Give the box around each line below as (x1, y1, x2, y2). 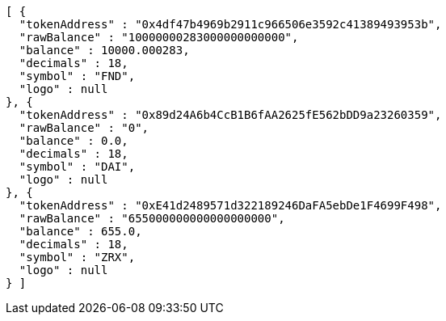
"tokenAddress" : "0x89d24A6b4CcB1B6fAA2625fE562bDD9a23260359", (19, 108, 442, 121)
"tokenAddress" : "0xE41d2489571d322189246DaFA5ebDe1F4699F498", (19, 199, 442, 212)
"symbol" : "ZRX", (19, 251, 136, 264)
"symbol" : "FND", (19, 70, 136, 82)
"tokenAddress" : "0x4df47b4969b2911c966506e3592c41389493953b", (19, 18, 442, 31)
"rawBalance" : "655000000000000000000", (19, 212, 285, 225)
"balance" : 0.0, (19, 134, 128, 147)
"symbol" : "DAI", (19, 160, 136, 173)
